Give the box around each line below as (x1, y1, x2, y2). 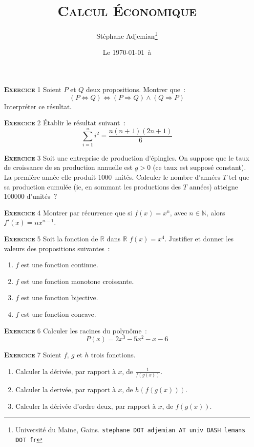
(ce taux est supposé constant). (152, 162, 246, 172)
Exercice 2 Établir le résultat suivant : (4, 118, 126, 128)
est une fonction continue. (21, 259, 98, 270)
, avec (170, 207, 187, 217)
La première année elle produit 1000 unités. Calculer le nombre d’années (4, 172, 221, 182)
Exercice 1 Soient (4, 84, 62, 94)
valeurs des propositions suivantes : (4, 243, 110, 253)
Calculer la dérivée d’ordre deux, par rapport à (15, 400, 156, 411)
